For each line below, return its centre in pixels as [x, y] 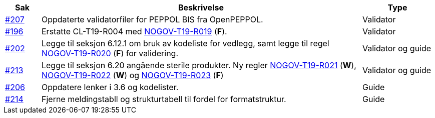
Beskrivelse [201, 7]
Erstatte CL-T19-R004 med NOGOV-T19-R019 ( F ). [134, 31]
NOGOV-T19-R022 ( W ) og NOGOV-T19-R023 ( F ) [132, 75]
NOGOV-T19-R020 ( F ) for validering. [110, 53]
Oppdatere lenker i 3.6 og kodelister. [110, 87]
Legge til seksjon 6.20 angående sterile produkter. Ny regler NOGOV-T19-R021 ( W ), [199, 65]
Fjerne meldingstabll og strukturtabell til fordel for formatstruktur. [164, 99]
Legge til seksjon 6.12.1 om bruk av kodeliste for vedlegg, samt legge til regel [185, 43]
